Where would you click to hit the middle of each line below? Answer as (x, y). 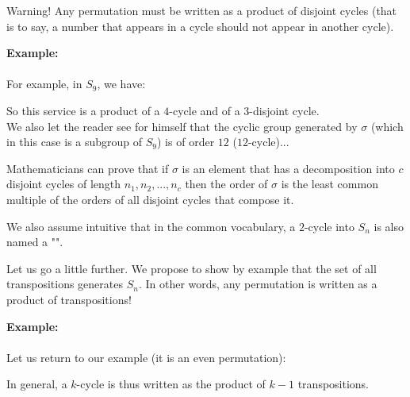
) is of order (186, 142)
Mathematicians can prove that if (88, 168)
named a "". (35, 242)
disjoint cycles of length (64, 184)
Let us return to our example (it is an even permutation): (146, 357)
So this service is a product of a (83, 110)
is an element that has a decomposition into (288, 168)
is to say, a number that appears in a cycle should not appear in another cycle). (200, 26)
